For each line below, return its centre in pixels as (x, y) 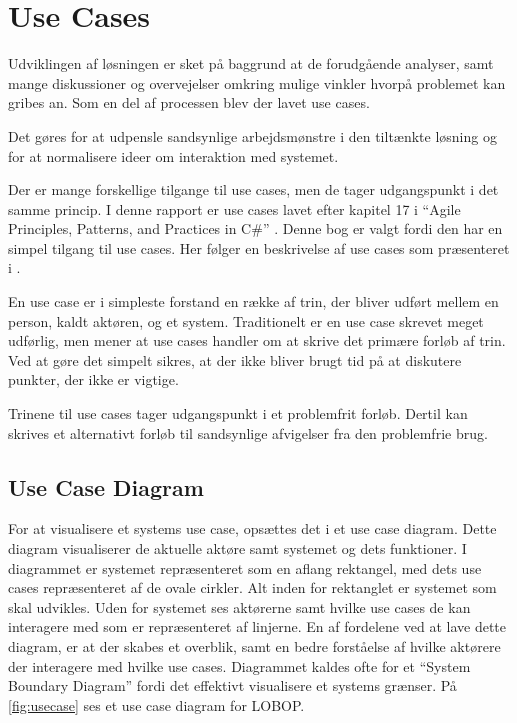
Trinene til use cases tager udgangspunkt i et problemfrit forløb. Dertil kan (238, 413)
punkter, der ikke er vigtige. (93, 379)
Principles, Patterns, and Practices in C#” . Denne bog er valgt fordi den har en (255, 228)
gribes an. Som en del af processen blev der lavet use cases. (189, 102)
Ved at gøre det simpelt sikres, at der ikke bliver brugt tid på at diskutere (235, 359)
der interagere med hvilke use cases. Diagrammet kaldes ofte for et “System (239, 665)
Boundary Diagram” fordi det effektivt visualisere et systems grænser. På (232, 685)
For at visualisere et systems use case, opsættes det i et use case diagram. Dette (252, 528)
